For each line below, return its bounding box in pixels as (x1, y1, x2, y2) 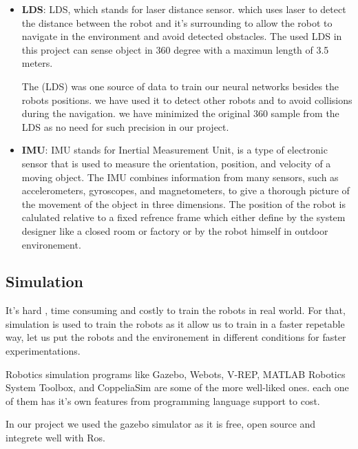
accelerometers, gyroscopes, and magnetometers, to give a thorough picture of (21, 183, 350, 198)
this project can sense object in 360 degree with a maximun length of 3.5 (21, 42, 329, 56)
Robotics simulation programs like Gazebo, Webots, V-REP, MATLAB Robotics (6, 366, 346, 381)
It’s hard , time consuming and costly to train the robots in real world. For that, (6, 303, 346, 317)
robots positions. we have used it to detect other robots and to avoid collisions (21, 92, 352, 107)
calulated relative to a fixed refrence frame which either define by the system (21, 210, 346, 224)
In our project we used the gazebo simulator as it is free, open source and (6, 417, 316, 431)
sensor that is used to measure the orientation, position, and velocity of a (21, 156, 331, 170)
